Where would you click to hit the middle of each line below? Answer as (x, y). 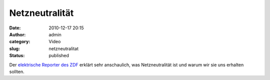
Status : (17, 56)
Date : (15, 28)
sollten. (17, 72)
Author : (17, 34)
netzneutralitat (64, 48)
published (59, 56)
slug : (14, 48)
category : (20, 42)
